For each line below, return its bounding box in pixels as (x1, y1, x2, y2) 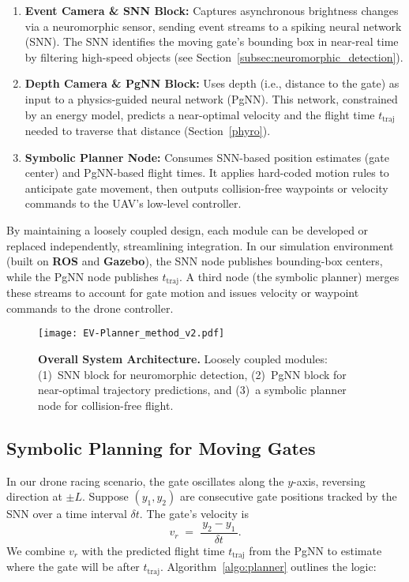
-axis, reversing (293, 472, 366, 489)
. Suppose (81, 488, 129, 505)
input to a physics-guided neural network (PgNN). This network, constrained (24, 90, 398, 107)
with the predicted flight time (81, 542, 225, 558)
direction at (6, 488, 62, 505)
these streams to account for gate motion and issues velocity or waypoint (6, 284, 359, 301)
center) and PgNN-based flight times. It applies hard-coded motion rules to (24, 164, 389, 181)
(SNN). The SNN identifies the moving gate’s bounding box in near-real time (24, 33, 399, 50)
